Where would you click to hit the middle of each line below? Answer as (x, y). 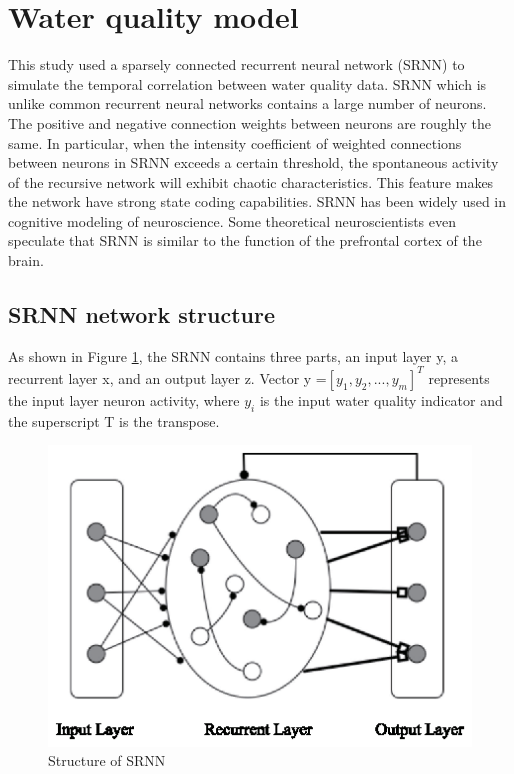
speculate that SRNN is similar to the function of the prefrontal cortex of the (245, 240)
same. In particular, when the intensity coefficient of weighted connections (235, 142)
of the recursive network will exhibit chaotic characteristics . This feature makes (251, 181)
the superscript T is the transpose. (114, 420)
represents (459, 377)
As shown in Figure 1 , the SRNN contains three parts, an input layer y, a (233, 355)
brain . (26, 260)
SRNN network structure (142, 314)
